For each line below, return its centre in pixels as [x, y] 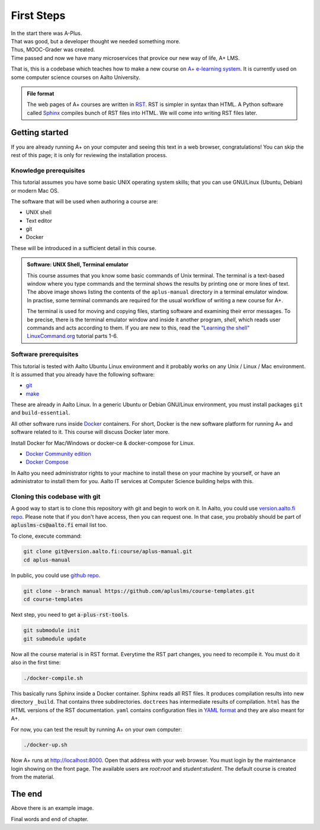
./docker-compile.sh [53, 678]
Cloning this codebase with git [56, 496]
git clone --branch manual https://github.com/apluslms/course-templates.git [139, 591]
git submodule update [55, 639]
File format [41, 93]
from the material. [33, 777]
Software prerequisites [45, 355]
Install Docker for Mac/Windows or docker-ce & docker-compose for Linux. [103, 443]
